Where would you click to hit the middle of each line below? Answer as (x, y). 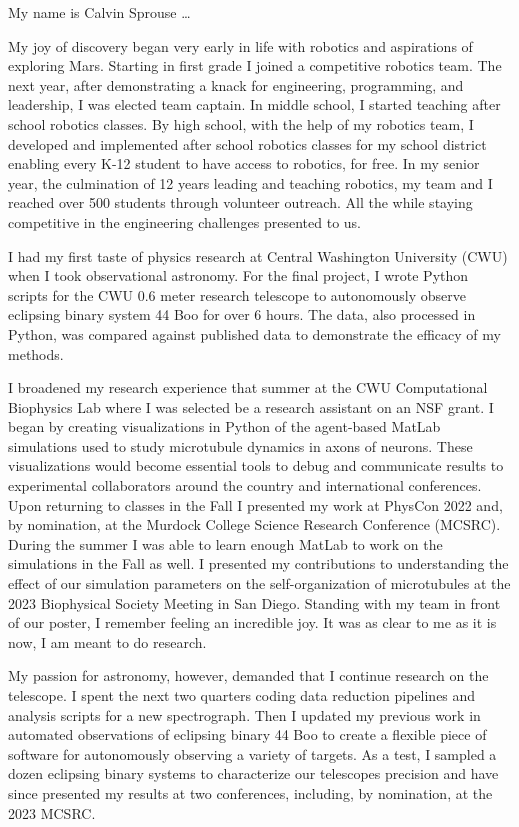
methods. (36, 353)
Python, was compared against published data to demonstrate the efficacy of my (254, 333)
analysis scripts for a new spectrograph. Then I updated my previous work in (244, 714)
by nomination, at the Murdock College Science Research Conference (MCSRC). (254, 524)
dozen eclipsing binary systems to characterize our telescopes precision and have (253, 773)
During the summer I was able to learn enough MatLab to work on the (225, 543)
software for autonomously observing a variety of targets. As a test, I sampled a (252, 753)
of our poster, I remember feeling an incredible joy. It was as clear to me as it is (252, 622)
